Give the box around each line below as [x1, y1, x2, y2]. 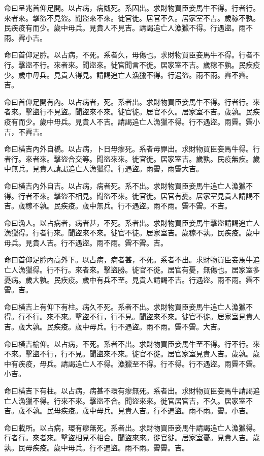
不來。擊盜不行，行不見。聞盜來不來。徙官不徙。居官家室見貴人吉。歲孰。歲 [4, 348, 260, 359]
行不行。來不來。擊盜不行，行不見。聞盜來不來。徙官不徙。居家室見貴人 [18, 311, 260, 322]
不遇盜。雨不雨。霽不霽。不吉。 [124, 200, 232, 211]
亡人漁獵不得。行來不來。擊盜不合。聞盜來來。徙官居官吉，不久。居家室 [4, 395, 246, 406]
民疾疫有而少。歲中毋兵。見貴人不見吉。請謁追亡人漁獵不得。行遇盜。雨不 [4, 22, 253, 33]
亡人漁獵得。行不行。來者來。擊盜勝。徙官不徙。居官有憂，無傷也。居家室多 [4, 264, 260, 275]
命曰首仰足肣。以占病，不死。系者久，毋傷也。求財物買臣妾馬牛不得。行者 [4, 49, 253, 60]
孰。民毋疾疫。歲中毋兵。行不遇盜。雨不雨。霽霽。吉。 [4, 442, 189, 452]
